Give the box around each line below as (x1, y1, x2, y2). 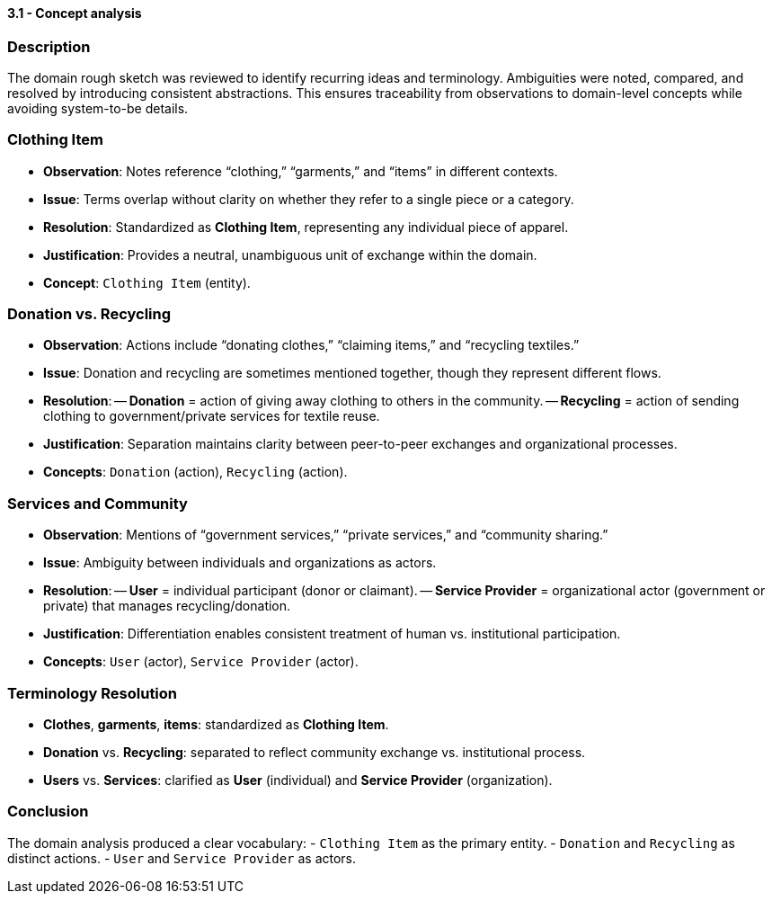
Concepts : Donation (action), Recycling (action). (43, 464, 348, 480)
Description (7, 37, 91, 56)
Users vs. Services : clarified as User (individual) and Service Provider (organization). (43, 772, 553, 788)
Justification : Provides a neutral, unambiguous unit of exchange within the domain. (43, 246, 537, 263)
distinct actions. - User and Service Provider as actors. (7, 850, 357, 866)
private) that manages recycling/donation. (43, 598, 291, 614)
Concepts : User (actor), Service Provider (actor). (43, 654, 359, 670)
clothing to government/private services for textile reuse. (43, 408, 380, 424)
